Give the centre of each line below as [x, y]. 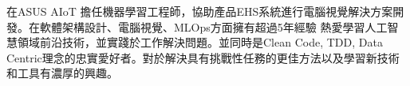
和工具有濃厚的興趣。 [62, 73]
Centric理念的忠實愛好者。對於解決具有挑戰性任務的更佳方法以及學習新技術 [203, 57]
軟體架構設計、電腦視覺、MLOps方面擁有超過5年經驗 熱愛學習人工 [213, 26]
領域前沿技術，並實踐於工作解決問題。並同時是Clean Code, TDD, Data [200, 42]
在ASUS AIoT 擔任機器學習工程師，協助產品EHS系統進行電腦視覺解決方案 [200, 11]
